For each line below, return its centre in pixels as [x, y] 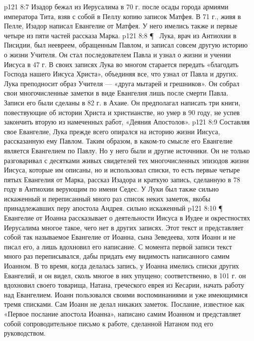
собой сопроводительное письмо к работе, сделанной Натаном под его [109, 323]
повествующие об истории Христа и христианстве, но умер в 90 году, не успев [122, 112]
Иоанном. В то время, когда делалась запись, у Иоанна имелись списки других [122, 266]
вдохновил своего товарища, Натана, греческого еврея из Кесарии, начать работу [124, 285]
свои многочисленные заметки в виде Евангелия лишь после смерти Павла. [116, 93]
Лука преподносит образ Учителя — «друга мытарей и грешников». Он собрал [122, 83]
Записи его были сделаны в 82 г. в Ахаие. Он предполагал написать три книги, [122, 102]
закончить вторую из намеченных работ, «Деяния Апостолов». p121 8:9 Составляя [127, 122]
